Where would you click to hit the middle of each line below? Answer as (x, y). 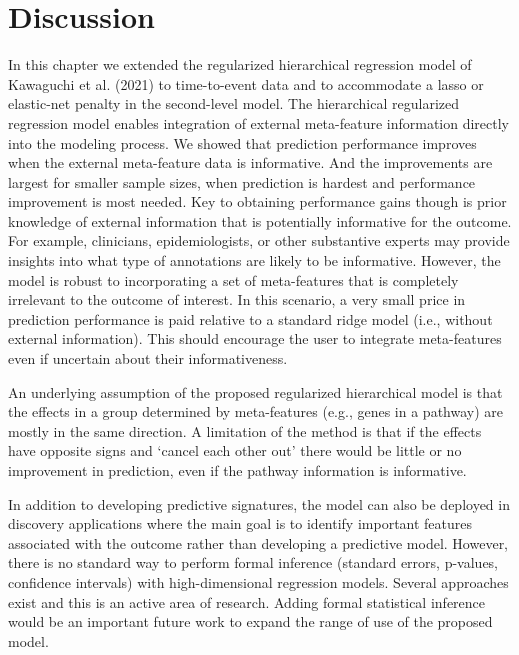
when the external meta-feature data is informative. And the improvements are (250, 162)
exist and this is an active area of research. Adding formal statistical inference (247, 601)
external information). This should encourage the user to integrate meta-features (255, 338)
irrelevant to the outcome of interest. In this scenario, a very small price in (237, 299)
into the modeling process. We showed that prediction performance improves (242, 142)
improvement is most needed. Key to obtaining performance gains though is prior (257, 201)
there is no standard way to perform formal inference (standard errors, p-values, (253, 562)
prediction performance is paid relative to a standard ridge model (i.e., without (250, 318)
